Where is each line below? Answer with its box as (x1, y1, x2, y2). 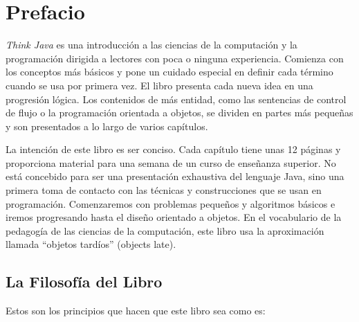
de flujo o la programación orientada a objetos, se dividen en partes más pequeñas (6, 105, 353, 120)
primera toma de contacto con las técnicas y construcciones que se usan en (6, 183, 322, 197)
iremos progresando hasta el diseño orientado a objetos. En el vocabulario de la (6, 210, 342, 224)
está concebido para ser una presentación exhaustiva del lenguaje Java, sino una (6, 169, 344, 184)
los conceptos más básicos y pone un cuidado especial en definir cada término (6, 64, 333, 79)
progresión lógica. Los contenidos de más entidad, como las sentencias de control (6, 91, 347, 106)
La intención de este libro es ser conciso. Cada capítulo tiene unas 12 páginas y (6, 142, 341, 156)
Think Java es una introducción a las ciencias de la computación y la (6, 37, 297, 52)
